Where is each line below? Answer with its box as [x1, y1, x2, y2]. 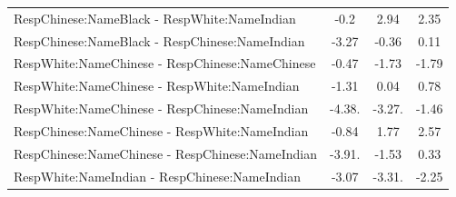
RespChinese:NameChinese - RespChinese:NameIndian [14, 143, 318, 163]
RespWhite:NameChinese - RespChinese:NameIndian [14, 99, 309, 118]
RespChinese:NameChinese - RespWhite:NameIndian [14, 121, 309, 140]
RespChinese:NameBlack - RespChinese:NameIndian [14, 31, 305, 50]
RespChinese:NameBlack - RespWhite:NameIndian [14, 8, 296, 27]
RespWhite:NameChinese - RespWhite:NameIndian [14, 76, 300, 95]
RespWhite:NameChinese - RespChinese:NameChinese [14, 54, 316, 73]
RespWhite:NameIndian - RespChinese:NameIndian [14, 166, 302, 185]
